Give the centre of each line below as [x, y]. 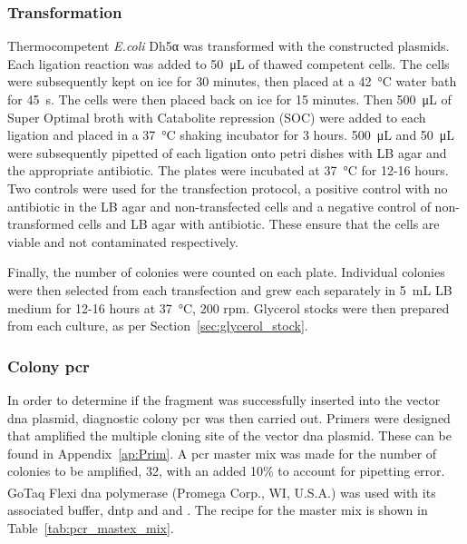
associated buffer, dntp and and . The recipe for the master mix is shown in [218, 510]
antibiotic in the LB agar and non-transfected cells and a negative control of [219, 206]
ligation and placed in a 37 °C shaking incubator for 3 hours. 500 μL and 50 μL [231, 135]
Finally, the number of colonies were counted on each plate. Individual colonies [226, 272]
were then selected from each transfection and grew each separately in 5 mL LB [230, 289]
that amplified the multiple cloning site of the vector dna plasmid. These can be [229, 435]
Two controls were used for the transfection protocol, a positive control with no [228, 188]
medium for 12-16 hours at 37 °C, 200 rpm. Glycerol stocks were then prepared [229, 307]
